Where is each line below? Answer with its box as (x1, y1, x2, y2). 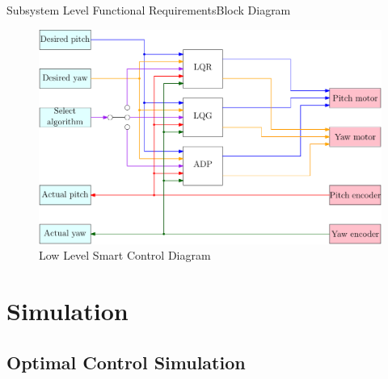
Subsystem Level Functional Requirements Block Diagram (6, 2, 291, 18)
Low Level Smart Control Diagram (39, 247, 211, 264)
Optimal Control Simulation (6, 349, 246, 374)
